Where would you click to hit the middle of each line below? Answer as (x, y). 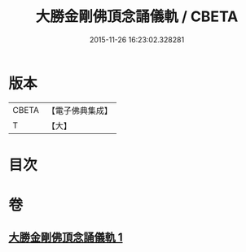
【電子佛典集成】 (79, 111)
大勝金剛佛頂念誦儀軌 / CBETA (137, 17)
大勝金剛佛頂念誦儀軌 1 (66, 238)
